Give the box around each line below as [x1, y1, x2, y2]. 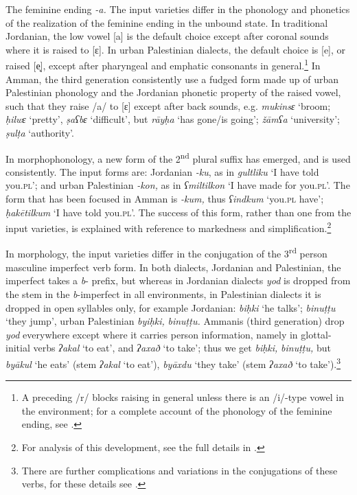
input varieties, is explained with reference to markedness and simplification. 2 [5, 219, 332, 235]
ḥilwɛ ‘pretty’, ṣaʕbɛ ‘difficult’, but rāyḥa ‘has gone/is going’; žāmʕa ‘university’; [5, 112, 340, 126]
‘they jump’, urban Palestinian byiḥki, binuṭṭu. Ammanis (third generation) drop [5, 314, 345, 328]
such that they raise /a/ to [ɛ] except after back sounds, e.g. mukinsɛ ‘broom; [5, 98, 331, 113]
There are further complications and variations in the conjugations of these [21, 463, 338, 477]
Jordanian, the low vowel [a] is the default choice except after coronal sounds [5, 29, 329, 43]
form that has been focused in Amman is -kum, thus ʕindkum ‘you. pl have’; [5, 192, 324, 206]
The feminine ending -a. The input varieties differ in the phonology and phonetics [5, 2, 350, 16]
